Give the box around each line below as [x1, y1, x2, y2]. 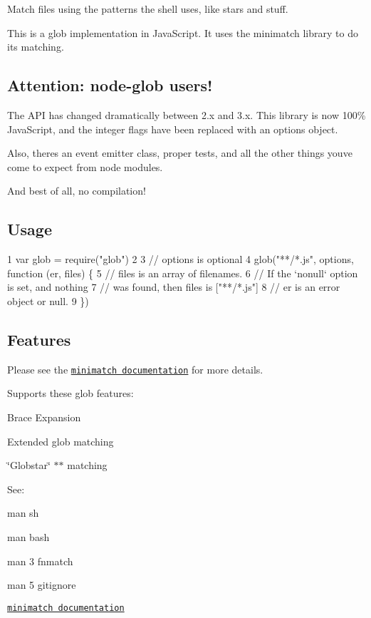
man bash [7, 529, 50, 544]
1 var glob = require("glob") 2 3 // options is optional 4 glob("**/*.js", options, [7, 252, 354, 267]
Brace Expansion [7, 409, 81, 424]
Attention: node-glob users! [7, 74, 213, 96]
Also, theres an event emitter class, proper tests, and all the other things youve [7, 145, 352, 160]
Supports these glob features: [7, 386, 134, 401]
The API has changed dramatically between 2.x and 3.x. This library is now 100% [7, 107, 366, 122]
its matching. [7, 39, 64, 54]
